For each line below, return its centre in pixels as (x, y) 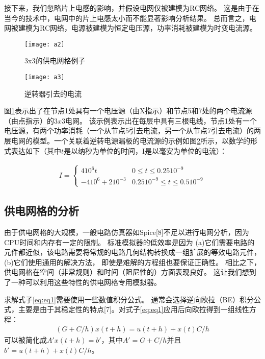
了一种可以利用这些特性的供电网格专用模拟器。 (83, 282)
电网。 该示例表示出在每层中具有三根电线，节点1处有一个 (161, 120)
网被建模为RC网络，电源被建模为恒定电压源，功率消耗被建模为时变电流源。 (131, 28)
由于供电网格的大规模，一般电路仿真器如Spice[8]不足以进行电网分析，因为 (127, 232)
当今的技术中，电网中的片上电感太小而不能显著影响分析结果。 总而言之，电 (130, 18)
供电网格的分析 (42, 211)
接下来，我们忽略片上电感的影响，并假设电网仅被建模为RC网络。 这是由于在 (132, 8)
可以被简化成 (25, 340)
